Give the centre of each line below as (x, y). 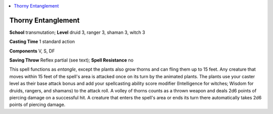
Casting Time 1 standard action (42, 42)
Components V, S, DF (32, 51)
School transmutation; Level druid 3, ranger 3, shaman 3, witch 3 (77, 32)
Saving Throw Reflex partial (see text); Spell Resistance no (72, 60)
